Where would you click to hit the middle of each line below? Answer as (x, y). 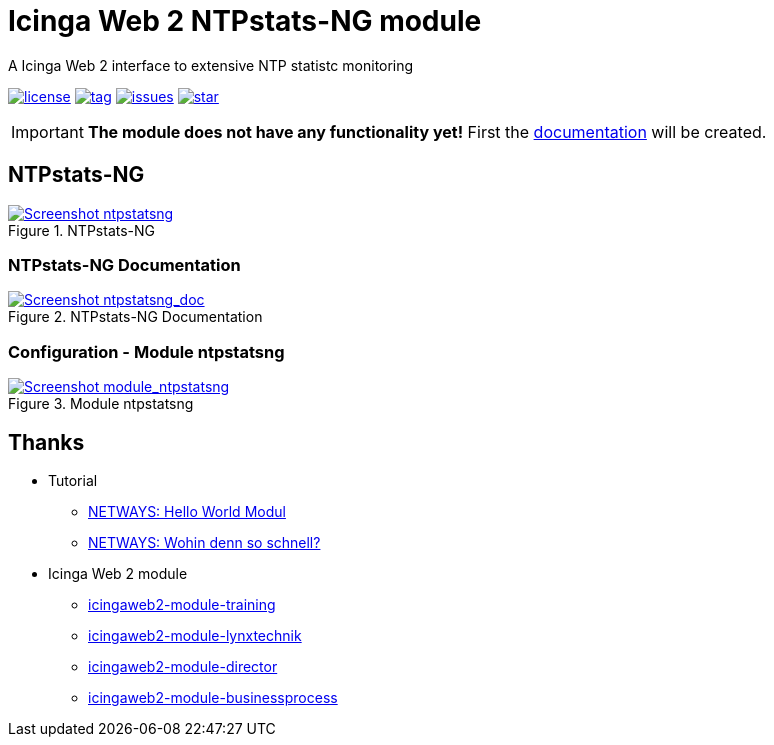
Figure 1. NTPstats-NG (82, 230)
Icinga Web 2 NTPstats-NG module (245, 21)
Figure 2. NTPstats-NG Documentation (135, 317)
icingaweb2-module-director (183, 666)
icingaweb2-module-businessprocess (213, 697)
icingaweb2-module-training (182, 604)
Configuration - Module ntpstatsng (146, 351)
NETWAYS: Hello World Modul (187, 511)
